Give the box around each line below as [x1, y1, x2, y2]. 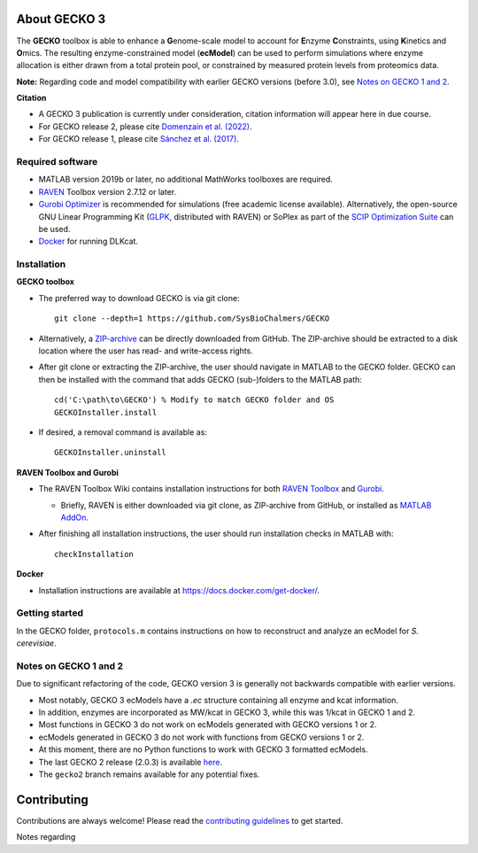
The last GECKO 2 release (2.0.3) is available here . [38, 756, 223, 767]
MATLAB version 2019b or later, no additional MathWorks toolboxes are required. [38, 174, 334, 185]
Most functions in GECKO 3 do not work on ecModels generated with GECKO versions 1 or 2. [38, 719, 377, 730]
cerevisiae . [16, 638, 57, 648]
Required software [16, 156, 98, 168]
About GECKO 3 [16, 12, 106, 27]
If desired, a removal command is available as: [38, 427, 208, 438]
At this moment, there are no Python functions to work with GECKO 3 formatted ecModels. [38, 744, 368, 755]
